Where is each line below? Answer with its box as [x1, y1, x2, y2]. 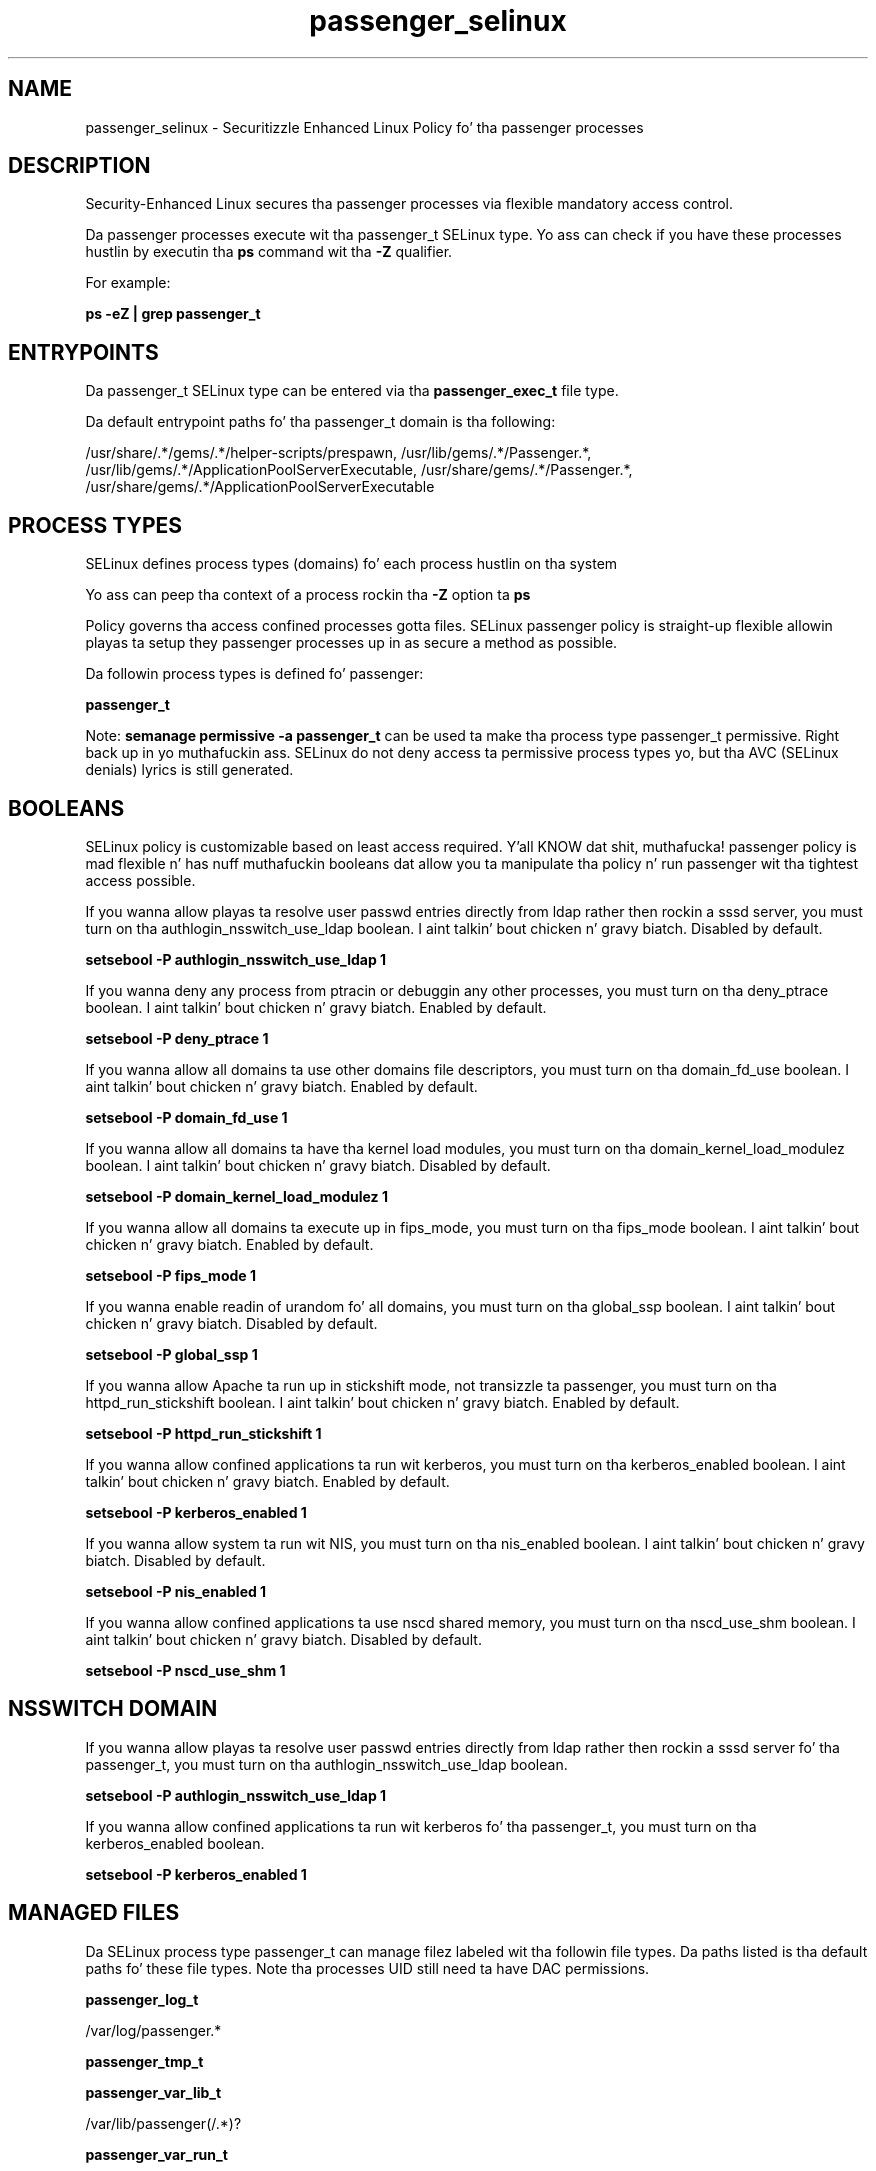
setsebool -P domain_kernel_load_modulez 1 [85, 1187, 388, 1205]
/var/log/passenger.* [85, 2021, 222, 2039]
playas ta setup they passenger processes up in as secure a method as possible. [85, 634, 618, 652]
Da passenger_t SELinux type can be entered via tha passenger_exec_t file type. [85, 382, 619, 400]
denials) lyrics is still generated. [85, 761, 294, 779]
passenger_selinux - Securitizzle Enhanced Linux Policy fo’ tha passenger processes [85, 118, 644, 136]
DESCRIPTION [8, 153, 151, 179]
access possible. [85, 871, 196, 889]
